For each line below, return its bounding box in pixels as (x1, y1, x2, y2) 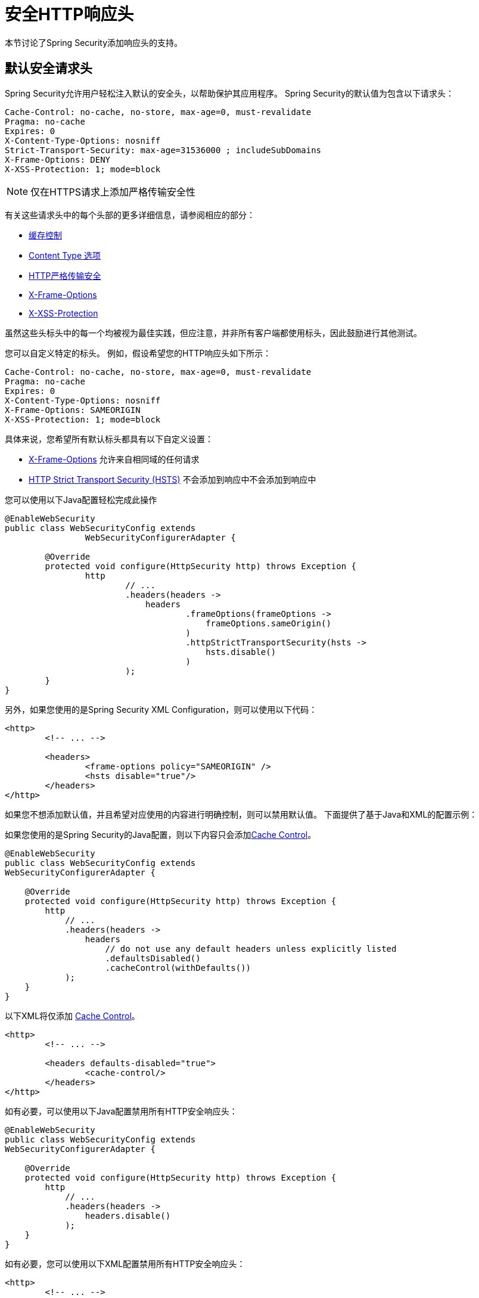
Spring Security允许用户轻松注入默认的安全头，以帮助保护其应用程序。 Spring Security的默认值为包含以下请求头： (5, 88, 455, 98)
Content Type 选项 (29, 250, 101, 260)
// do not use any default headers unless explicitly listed (105, 943, 397, 954)
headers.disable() (85, 1210, 171, 1221)
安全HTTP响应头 (5, 4, 134, 24)
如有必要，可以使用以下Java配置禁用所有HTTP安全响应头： (5, 1106, 238, 1116)
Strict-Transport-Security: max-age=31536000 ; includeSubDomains (5, 145, 322, 155)
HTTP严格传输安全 (29, 270, 101, 281)
